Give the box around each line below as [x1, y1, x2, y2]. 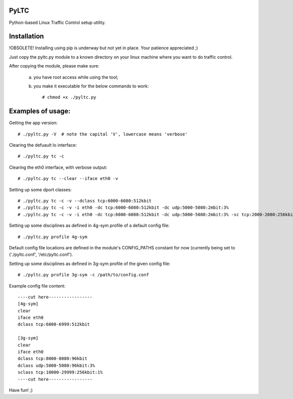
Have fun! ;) [9, 387, 33, 393]
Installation [9, 32, 44, 41]
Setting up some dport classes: [9, 186, 72, 193]
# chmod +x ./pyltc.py [42, 94, 97, 100]
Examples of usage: [9, 107, 71, 115]
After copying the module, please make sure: [9, 63, 100, 69]
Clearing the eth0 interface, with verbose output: [9, 164, 107, 170]
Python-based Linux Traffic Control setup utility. [9, 20, 106, 25]
